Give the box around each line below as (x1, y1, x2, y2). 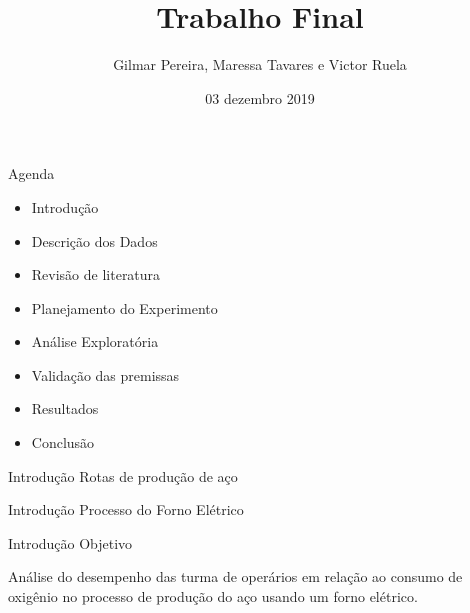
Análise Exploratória (31, 331, 159, 352)
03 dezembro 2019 (205, 87, 315, 108)
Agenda (8, 163, 55, 184)
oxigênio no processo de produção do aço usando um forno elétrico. (8, 586, 418, 607)
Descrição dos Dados (31, 230, 158, 251)
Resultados (31, 398, 99, 419)
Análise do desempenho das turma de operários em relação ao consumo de (8, 566, 463, 587)
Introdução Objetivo (8, 532, 133, 553)
